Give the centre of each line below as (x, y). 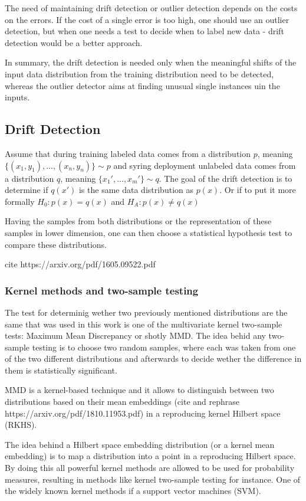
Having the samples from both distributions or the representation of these (138, 221)
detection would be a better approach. (74, 42)
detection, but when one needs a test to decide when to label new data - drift (144, 31)
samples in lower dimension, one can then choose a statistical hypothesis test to (149, 232)
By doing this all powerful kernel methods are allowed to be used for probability (150, 468)
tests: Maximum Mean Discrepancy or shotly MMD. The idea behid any (135, 335)
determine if (27, 190)
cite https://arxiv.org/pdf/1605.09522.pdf (80, 264)
